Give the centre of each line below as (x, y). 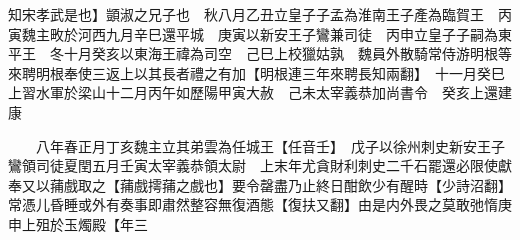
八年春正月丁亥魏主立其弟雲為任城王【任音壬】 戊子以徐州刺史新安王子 (270, 145)
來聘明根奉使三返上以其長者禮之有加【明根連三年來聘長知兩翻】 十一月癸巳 (256, 72)
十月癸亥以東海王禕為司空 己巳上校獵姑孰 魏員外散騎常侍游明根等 (287, 53)
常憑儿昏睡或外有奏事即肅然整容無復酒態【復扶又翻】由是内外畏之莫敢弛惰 (253, 204)
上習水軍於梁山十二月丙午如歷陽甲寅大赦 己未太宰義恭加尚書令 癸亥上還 (253, 92)
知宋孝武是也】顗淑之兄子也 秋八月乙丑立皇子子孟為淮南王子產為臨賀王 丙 (260, 14)
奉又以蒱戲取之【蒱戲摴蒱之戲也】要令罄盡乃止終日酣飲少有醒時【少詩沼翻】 (260, 184)
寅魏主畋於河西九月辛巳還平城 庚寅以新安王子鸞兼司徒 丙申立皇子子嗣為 (253, 33)
